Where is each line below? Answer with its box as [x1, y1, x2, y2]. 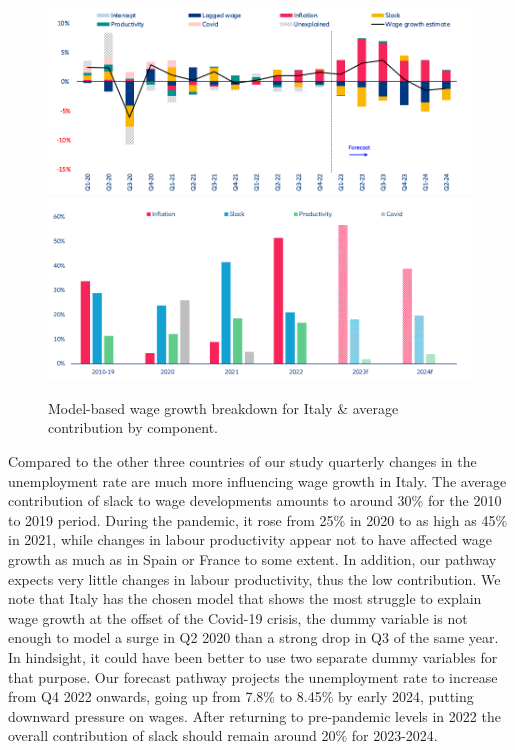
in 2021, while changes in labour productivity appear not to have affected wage [8, 529, 492, 550]
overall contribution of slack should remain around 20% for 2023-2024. [8, 725, 438, 746]
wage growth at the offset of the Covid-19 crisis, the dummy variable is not [8, 607, 468, 628]
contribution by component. [48, 417, 219, 438]
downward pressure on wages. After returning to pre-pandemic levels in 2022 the [8, 705, 501, 726]
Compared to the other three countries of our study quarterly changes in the [8, 450, 477, 471]
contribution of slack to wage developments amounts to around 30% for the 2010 [8, 490, 502, 511]
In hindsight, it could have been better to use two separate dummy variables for [8, 646, 498, 667]
